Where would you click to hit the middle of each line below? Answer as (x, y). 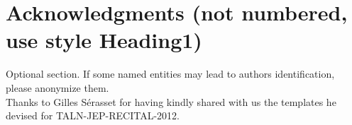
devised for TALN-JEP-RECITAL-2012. (93, 115)
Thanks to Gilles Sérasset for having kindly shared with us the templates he (171, 101)
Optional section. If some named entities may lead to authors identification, (170, 74)
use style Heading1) (104, 40)
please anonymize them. (57, 87)
